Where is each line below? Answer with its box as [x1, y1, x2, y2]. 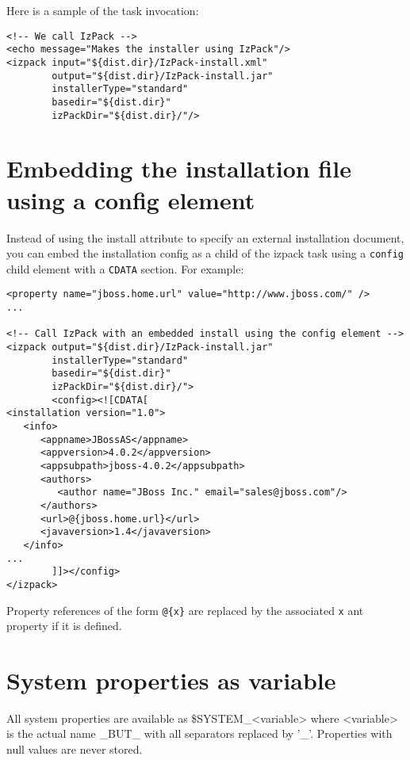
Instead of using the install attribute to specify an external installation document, [6, 229, 404, 246]
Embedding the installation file [6, 152, 351, 185]
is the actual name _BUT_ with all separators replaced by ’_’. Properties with [6, 725, 393, 742]
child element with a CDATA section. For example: [6, 260, 244, 277]
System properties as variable [6, 663, 336, 696]
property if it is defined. [6, 617, 122, 634]
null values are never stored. [6, 741, 143, 758]
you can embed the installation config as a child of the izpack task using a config [6, 245, 404, 262]
